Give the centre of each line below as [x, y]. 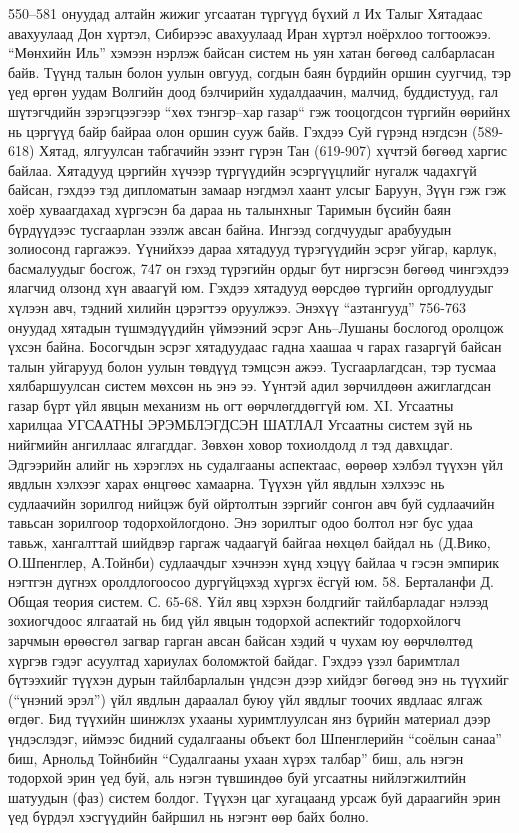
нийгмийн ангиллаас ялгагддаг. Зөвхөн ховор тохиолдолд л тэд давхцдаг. [231, 444]
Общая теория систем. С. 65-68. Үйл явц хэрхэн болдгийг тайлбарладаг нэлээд [248, 600]
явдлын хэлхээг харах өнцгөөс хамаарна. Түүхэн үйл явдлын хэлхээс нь [226, 483]
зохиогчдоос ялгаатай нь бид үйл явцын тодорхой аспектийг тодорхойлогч [234, 620]
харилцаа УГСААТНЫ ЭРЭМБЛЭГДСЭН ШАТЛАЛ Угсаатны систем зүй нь [240, 424]
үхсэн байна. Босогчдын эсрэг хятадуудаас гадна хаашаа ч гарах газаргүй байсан [255, 346]
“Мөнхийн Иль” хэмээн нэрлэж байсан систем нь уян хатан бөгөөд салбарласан [251, 52]
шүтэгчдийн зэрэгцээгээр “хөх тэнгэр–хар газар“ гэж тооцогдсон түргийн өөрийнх [259, 110]
